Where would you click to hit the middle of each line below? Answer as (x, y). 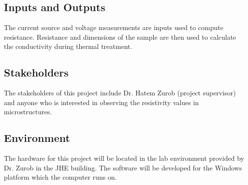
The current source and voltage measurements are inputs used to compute (114, 27)
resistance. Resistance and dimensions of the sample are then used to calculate (120, 37)
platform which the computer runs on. (60, 177)
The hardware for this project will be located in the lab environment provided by (124, 158)
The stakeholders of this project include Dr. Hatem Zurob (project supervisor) (120, 93)
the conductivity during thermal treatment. (68, 46)
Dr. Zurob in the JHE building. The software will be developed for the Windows (123, 167)
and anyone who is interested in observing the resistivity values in (102, 102)
